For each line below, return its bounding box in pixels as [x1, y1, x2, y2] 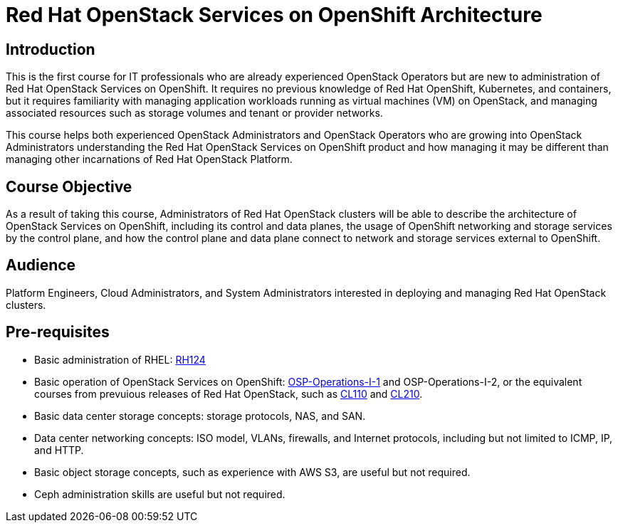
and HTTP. [34, 443, 84, 456]
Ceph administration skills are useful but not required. [34, 487, 286, 500]
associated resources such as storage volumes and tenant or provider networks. [6, 107, 383, 120]
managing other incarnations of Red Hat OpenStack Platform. [6, 153, 293, 166]
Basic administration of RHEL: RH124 [34, 353, 206, 366]
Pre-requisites [6, 323, 110, 342]
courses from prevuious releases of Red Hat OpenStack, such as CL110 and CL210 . [34, 387, 423, 400]
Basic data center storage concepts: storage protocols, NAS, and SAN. [34, 409, 366, 422]
